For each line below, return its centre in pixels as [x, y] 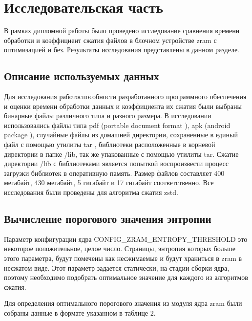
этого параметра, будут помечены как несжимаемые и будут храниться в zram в [123, 258]
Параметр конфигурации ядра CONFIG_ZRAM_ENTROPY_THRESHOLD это [126, 239]
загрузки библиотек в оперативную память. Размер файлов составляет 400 [114, 173]
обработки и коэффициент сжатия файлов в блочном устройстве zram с [110, 40]
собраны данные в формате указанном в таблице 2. [80, 313]
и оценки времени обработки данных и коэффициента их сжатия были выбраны [123, 106]
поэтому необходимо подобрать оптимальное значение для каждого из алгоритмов [126, 277]
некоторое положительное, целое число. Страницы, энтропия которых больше [120, 248]
